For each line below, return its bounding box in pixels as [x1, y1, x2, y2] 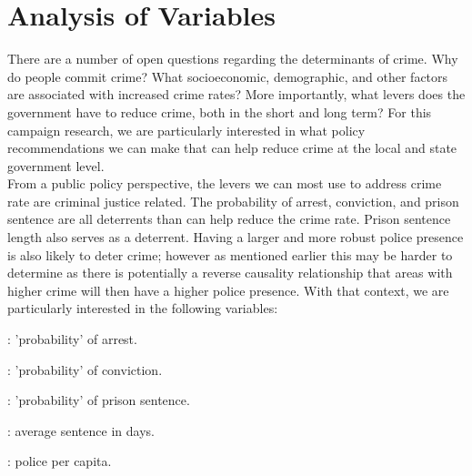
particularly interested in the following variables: [7, 299, 278, 318]
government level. [7, 156, 105, 175]
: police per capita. [7, 451, 112, 471]
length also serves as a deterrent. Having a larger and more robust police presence [7, 228, 464, 247]
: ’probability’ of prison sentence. [7, 390, 190, 410]
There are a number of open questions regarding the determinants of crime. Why [7, 49, 458, 68]
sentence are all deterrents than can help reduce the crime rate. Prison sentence [7, 209, 451, 228]
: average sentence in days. [7, 420, 155, 440]
